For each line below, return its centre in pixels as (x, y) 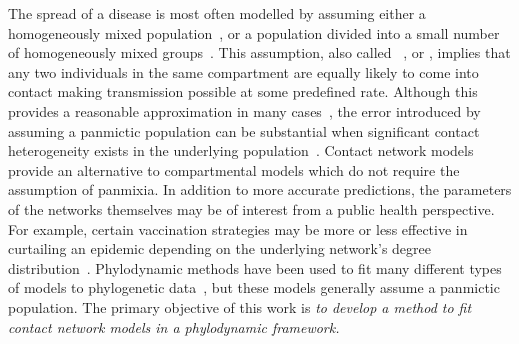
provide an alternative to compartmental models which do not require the (234, 169)
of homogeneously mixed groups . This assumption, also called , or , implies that (259, 52)
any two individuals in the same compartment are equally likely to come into (243, 71)
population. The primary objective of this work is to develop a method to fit (240, 306)
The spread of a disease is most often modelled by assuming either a (217, 13)
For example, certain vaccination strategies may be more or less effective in (238, 228)
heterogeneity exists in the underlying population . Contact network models (241, 150)
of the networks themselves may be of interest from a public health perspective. (251, 208)
